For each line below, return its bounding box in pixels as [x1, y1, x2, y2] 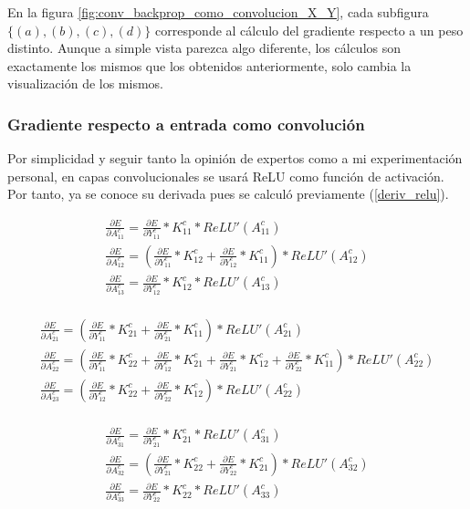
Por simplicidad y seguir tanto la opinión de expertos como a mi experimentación [7, 149, 463, 168]
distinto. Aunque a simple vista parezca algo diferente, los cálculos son [7, 38, 402, 57]
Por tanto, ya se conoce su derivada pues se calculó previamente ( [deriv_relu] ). [7, 184, 449, 203]
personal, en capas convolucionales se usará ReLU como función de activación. [7, 166, 444, 185]
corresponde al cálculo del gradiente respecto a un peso [155, 20, 464, 39]
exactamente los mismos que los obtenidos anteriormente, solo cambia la [7, 56, 412, 75]
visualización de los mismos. [7, 74, 164, 93]
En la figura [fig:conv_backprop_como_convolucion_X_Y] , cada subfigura [7, 3, 429, 21]
